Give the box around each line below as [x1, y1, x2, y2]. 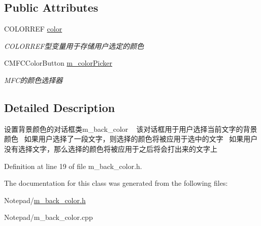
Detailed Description [4, 99, 115, 115]
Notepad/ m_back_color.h [4, 194, 86, 205]
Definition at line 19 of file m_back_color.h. [4, 160, 142, 171]
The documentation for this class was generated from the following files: [4, 178, 228, 188]
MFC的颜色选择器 [4, 74, 63, 85]
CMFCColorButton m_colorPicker [4, 58, 113, 68]
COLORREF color [4, 23, 62, 34]
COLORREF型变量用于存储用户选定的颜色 [4, 40, 144, 51]
